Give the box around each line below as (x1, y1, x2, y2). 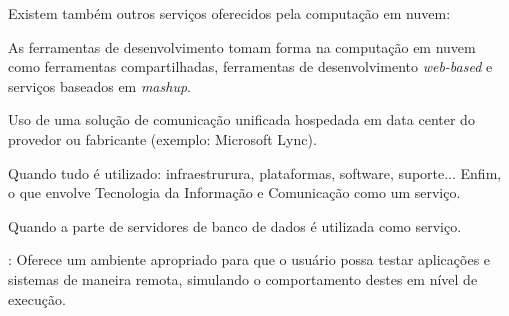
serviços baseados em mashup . (8, 75, 191, 96)
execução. (8, 288, 66, 309)
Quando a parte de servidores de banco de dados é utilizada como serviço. (8, 215, 462, 236)
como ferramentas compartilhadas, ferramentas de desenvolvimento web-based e (8, 56, 493, 77)
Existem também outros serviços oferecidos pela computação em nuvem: (8, 3, 451, 23)
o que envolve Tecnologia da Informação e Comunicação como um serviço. (8, 182, 461, 203)
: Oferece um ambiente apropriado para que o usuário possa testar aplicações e (8, 249, 491, 270)
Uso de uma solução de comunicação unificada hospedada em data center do (8, 109, 475, 130)
